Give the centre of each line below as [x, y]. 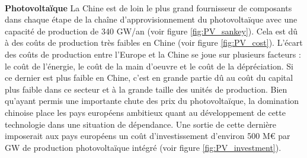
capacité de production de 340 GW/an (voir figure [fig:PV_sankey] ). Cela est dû [151, 31]
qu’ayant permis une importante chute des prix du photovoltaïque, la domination [152, 101]
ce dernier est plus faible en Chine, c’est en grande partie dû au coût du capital [149, 78]
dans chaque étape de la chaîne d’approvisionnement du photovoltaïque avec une [151, 19]
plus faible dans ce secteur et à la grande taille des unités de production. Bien [146, 89]
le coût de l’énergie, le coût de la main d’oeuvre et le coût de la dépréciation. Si [149, 66]
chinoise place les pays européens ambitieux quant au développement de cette [145, 112]
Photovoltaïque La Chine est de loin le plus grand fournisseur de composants [148, 7]
